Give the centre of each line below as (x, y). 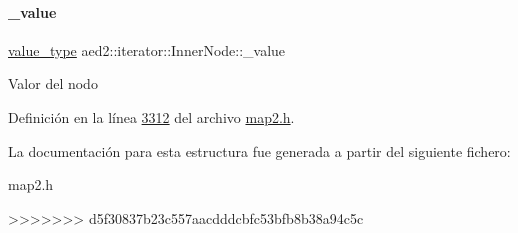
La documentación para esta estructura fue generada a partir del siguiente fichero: (259, 150)
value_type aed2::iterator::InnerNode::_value (147, 49)
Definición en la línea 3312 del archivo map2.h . (151, 116)
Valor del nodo (53, 83)
